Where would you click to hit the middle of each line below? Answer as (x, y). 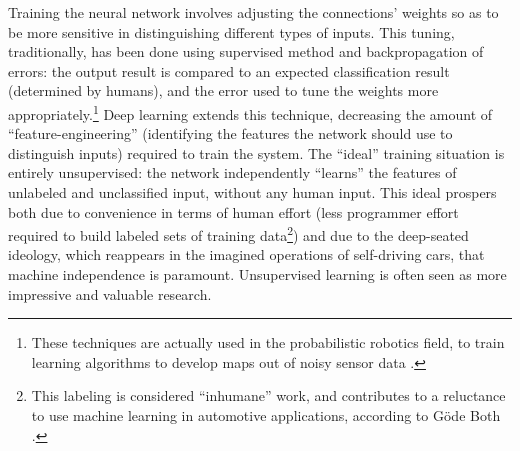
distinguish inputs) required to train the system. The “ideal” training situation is (256, 152)
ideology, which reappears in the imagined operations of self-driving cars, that (246, 254)
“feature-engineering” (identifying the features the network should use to (230, 133)
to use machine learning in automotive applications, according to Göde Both (266, 415)
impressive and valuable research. (110, 293)
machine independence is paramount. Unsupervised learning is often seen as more (257, 274)
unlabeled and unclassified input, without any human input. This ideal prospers (252, 192)
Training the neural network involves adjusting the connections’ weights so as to (253, 12)
